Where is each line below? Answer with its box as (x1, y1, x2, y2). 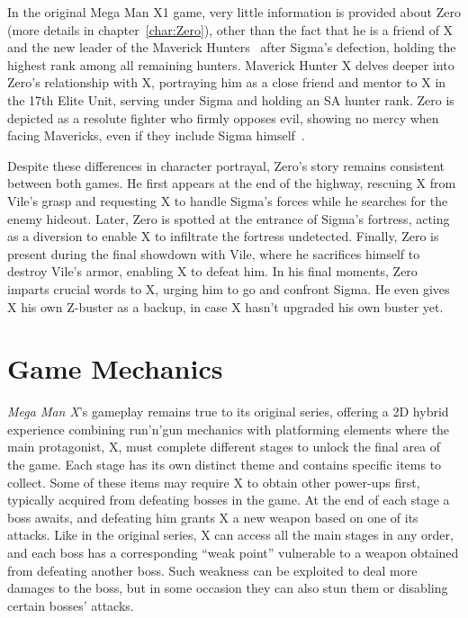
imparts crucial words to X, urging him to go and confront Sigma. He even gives (7, 279, 450, 298)
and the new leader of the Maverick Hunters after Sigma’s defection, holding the (7, 38, 456, 57)
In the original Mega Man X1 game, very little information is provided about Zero (7, 3, 461, 21)
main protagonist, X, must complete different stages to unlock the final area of (7, 437, 441, 456)
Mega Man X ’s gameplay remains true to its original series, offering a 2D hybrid (7, 402, 449, 421)
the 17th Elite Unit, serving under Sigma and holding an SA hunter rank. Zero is (7, 90, 454, 109)
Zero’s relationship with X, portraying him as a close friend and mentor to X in (7, 73, 446, 92)
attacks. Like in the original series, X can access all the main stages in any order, (7, 525, 454, 544)
